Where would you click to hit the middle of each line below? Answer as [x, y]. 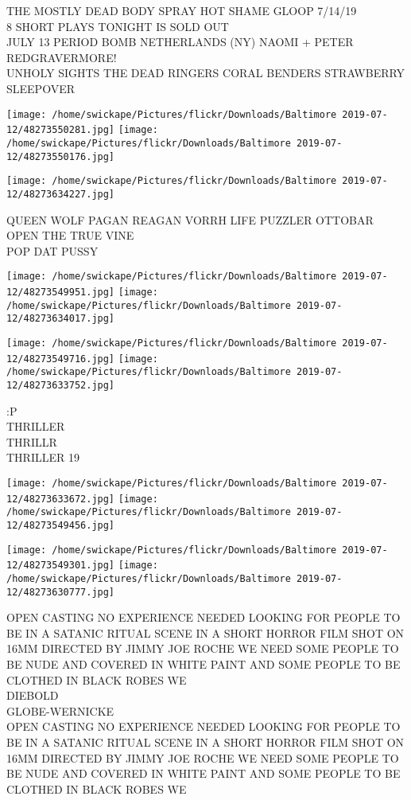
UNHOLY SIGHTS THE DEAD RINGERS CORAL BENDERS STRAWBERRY [206, 73]
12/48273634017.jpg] [61, 319]
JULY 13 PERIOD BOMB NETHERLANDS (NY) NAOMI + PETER [180, 42]
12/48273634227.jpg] [61, 194]
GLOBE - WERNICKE [60, 710]
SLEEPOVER [41, 88]
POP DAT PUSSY [52, 250]
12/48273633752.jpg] [61, 385]
